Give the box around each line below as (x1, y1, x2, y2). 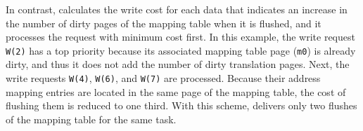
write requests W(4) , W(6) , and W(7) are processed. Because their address (6, 71, 321, 85)
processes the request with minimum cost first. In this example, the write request (6, 29, 355, 44)
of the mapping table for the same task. (6, 111, 177, 126)
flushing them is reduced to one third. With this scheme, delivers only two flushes (6, 98, 357, 113)
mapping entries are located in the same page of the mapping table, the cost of (6, 84, 346, 99)
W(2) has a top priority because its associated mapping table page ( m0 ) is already (6, 43, 356, 57)
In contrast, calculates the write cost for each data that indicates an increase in (6, 2, 348, 16)
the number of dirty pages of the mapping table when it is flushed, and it (6, 15, 321, 30)
